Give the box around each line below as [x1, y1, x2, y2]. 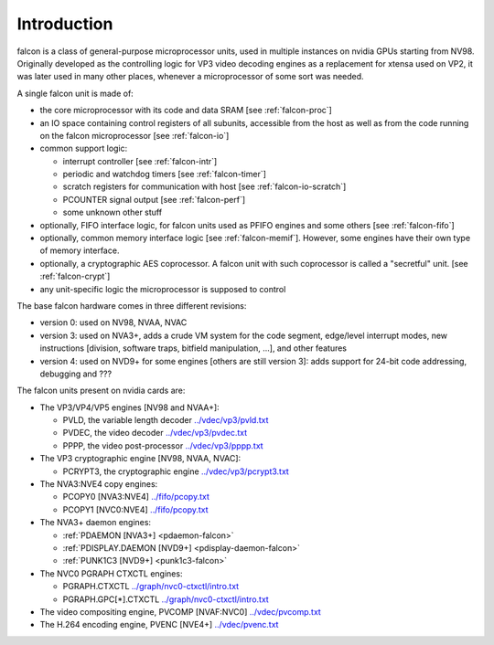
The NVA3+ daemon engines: [39, 517, 151, 528]
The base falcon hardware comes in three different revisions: [16, 300, 247, 311]
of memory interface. [39, 245, 120, 256]
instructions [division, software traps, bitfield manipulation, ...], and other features [39, 343, 348, 354]
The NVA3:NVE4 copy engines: [39, 479, 158, 490]
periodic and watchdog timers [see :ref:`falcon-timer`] [62, 169, 267, 180]
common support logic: [39, 143, 128, 154]
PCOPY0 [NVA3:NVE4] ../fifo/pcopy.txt [62, 492, 210, 502]
